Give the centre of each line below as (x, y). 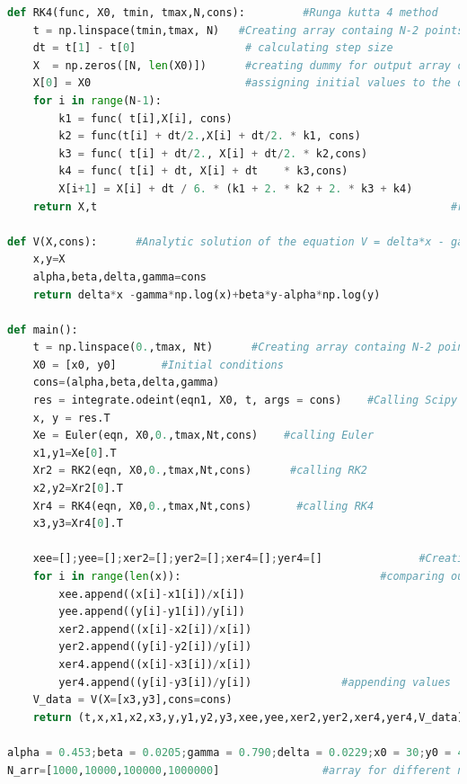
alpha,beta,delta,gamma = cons (119, 276)
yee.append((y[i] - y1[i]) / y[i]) (152, 612)
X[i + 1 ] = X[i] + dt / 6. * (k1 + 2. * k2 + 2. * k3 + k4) (236, 188)
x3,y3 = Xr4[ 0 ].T (78, 524)
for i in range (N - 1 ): (97, 100)
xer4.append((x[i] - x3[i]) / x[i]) (155, 664)
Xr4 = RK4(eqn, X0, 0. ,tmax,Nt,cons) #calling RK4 (203, 506)
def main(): (43, 330)
